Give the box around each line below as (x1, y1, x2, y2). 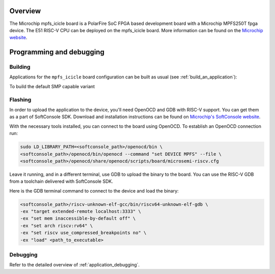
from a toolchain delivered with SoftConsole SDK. (9, 178, 113, 184)
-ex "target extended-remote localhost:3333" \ (20, 209, 141, 214)
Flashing (9, 96, 32, 103)
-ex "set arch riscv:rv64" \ (20, 223, 93, 229)
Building (9, 64, 31, 71)
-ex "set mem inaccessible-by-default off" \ (20, 215, 136, 222)
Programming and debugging (9, 48, 104, 57)
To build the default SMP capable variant (9, 83, 95, 89)
